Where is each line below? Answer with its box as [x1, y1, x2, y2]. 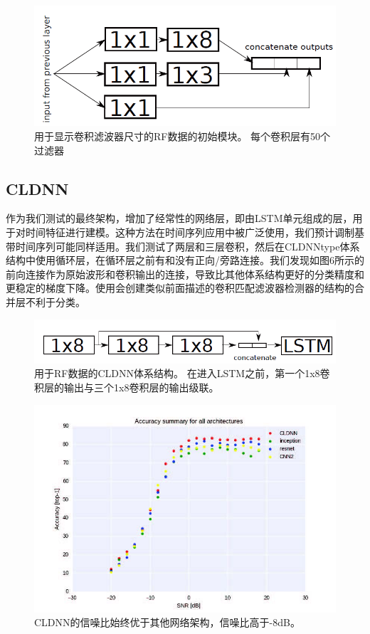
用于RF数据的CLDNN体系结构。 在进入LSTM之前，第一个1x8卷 [34, 366, 330, 381]
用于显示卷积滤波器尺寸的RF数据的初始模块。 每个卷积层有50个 [34, 128, 331, 143]
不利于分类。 [25, 294, 85, 309]
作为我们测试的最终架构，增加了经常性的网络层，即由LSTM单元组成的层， [6, 211, 353, 226]
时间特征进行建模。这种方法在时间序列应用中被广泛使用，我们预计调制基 [25, 224, 364, 239]
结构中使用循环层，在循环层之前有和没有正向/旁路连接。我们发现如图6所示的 [6, 253, 364, 268]
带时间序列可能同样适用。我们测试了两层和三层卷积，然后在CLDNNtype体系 [6, 238, 360, 253]
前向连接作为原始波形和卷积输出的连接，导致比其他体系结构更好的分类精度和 [6, 266, 364, 281]
